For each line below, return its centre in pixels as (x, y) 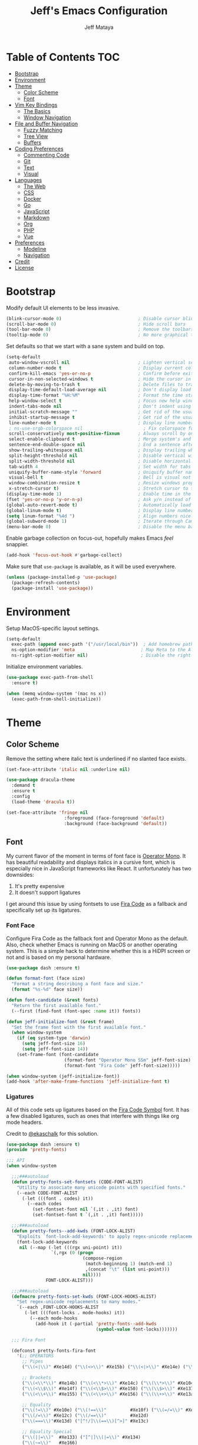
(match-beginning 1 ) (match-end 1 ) (129, 1264)
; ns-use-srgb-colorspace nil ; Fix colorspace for (102, 428)
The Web (34, 186)
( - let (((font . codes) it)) (57, 1198)
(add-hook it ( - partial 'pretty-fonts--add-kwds (96, 1324)
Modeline (35, 249)
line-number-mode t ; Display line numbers (102, 423)
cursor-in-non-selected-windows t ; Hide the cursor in (100, 379)
